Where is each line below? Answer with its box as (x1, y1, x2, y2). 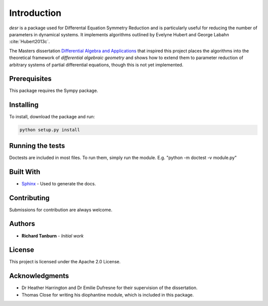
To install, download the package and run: (9, 114, 95, 120)
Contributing (9, 194, 50, 202)
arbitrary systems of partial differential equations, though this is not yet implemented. (9, 62, 184, 68)
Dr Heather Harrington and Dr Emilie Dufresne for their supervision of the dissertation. (21, 285, 198, 291)
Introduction (9, 7, 62, 18)
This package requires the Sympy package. (9, 87, 98, 94)
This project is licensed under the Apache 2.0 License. (9, 259, 121, 265)
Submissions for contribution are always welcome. (9, 207, 113, 213)
